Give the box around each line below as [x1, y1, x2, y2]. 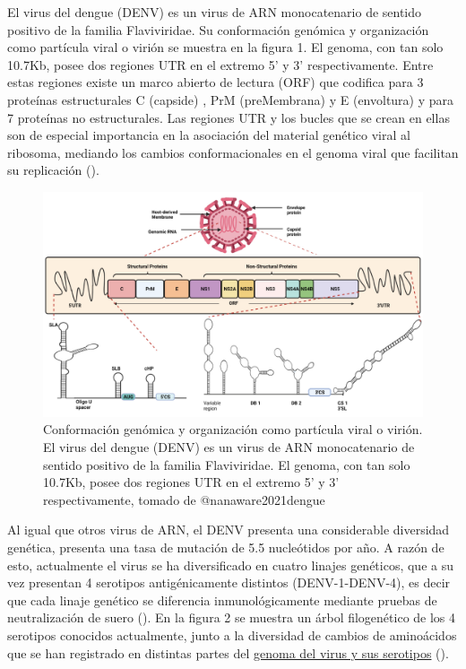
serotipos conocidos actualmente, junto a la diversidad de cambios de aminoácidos [7, 625, 457, 644]
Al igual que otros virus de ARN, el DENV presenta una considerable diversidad [7, 520, 450, 539]
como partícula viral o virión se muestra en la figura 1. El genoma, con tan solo [7, 38, 444, 56]
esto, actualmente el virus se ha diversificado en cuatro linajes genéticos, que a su [7, 555, 453, 574]
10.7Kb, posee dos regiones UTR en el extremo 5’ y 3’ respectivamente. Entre [7, 55, 434, 74]
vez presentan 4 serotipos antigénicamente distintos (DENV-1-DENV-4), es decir [7, 573, 451, 592]
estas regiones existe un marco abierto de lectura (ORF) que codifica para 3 [7, 73, 424, 91]
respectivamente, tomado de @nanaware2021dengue [43, 490, 325, 508]
